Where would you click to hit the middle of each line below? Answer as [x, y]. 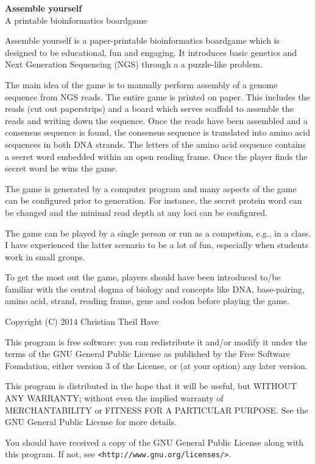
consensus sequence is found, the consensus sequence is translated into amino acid [157, 132]
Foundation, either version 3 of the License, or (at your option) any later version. [156, 365]
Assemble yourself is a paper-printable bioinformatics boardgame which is [142, 40]
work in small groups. [45, 256]
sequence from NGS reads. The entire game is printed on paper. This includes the [157, 96]
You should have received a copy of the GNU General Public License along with [154, 442]
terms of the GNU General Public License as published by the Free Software [147, 354]
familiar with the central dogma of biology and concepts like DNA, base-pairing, [155, 289]
